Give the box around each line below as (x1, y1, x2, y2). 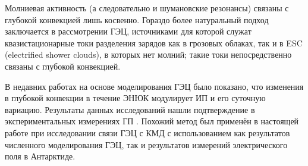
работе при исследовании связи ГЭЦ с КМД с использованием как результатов (5, 126, 290, 139)
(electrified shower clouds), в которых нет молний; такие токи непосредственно (5, 48, 292, 61)
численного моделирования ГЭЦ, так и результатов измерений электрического (5, 138, 288, 151)
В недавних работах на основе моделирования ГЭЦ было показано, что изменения (5, 80, 304, 92)
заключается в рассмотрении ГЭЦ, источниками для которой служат (5, 25, 252, 37)
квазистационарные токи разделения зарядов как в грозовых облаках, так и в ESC (5, 36, 303, 49)
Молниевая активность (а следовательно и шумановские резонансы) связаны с (5, 2, 289, 14)
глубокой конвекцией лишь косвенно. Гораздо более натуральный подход (5, 13, 269, 26)
